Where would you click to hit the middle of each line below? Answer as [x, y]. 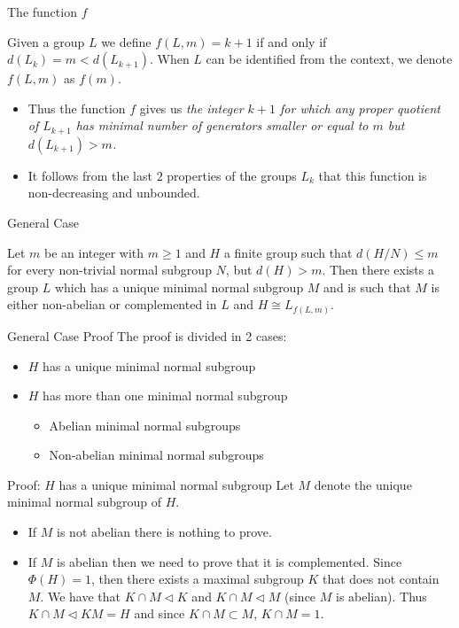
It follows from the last [90, 175]
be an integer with [94, 252]
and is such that [367, 287]
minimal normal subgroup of [85, 502]
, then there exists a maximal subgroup [197, 579]
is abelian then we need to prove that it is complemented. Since [229, 561]
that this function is [373, 175]
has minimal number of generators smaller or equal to [222, 125]
